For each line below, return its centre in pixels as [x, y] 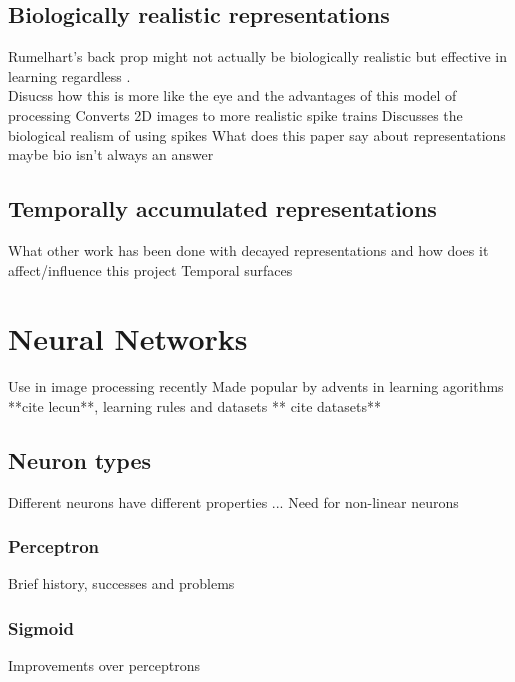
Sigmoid [41, 628]
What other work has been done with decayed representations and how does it [248, 249]
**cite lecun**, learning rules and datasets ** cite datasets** [194, 405]
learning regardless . [69, 75]
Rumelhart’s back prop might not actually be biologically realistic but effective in [258, 56]
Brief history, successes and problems [121, 583]
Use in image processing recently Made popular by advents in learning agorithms [256, 386]
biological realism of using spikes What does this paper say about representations [257, 134]
